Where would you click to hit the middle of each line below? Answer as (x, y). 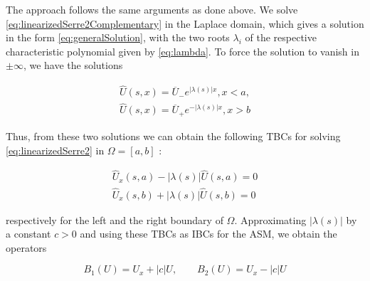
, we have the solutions (73, 65)
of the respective (281, 37)
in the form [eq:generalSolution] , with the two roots (118, 37)
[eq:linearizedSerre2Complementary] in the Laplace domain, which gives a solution (185, 23)
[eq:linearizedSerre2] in (55, 150)
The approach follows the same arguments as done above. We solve (152, 9)
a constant (28, 234)
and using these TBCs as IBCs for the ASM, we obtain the (208, 234)
